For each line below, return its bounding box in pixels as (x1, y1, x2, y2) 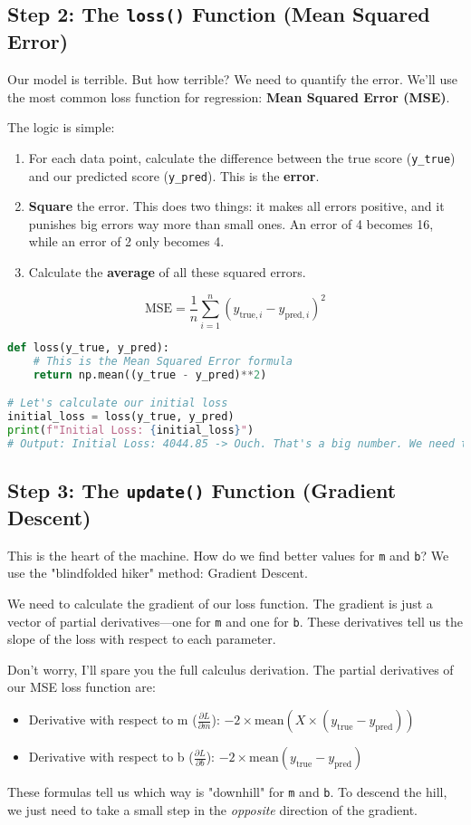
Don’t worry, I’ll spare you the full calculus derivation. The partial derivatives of (7, 659, 454, 678)
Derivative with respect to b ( (28, 747, 194, 765)
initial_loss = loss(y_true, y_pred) (7, 409, 235, 423)
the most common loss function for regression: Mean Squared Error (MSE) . (7, 87, 450, 106)
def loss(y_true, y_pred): (7, 341, 169, 354)
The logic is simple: (7, 118, 115, 137)
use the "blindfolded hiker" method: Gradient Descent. (7, 563, 308, 582)
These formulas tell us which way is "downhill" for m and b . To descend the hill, (7, 782, 447, 801)
